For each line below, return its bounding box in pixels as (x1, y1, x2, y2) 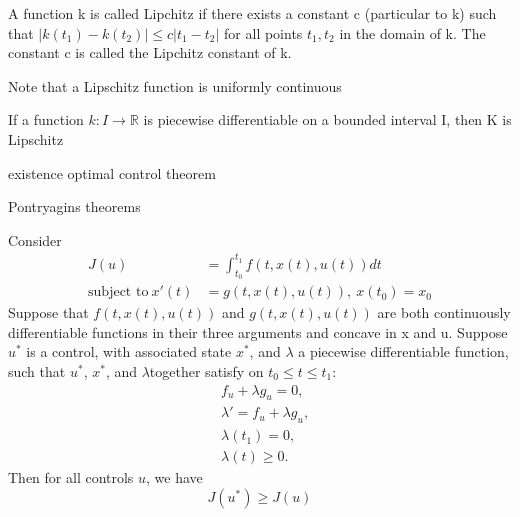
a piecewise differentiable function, (298, 341, 509, 362)
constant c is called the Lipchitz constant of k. (8, 42, 292, 63)
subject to (88, 285, 149, 300)
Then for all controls (8, 467, 134, 488)
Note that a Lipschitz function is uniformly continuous (8, 75, 342, 96)
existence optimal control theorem (8, 162, 216, 183)
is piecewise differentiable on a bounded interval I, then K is (143, 109, 512, 130)
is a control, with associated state (26, 341, 232, 362)
